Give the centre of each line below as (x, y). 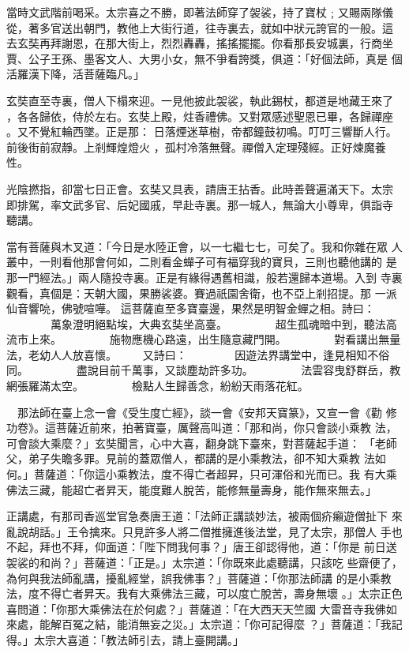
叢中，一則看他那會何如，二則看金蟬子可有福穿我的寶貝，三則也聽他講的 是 (202, 262)
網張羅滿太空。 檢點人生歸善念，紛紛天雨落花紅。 (158, 386)
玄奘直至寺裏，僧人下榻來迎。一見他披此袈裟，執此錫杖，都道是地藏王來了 (200, 100)
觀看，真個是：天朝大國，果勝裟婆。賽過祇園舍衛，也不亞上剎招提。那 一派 (202, 293)
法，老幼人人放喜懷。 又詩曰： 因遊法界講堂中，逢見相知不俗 (198, 354)
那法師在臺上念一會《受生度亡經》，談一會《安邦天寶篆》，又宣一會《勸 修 (207, 412)
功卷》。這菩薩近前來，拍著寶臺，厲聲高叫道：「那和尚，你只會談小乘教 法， (202, 428)
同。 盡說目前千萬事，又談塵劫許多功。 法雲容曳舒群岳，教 (204, 370)
